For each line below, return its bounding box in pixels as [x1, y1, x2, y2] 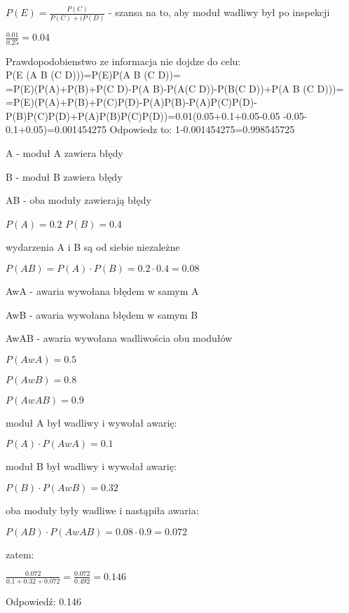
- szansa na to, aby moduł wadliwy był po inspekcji [108, 5, 330, 20]
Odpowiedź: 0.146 [6, 593, 82, 608]
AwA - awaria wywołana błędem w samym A [6, 284, 199, 298]
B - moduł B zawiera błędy [6, 169, 123, 184]
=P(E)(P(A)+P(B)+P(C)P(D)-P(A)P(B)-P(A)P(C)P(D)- [6, 95, 257, 109]
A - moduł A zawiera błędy [6, 146, 123, 160]
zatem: [6, 546, 34, 561]
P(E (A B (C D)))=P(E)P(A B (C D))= [6, 67, 181, 82]
